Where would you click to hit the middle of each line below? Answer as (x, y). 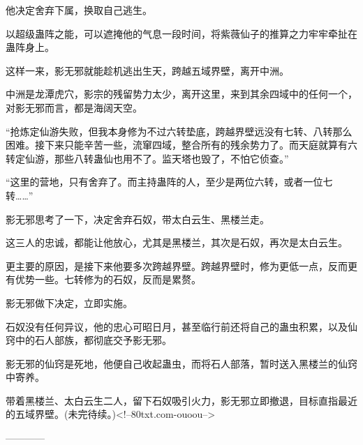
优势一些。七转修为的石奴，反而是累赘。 (108, 279)
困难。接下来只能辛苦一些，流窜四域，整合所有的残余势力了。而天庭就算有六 (181, 145)
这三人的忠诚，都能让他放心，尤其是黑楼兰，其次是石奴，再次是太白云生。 (177, 242)
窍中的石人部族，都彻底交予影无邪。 (89, 340)
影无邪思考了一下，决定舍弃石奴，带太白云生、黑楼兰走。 (138, 219)
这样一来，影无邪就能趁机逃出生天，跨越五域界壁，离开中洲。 (147, 70)
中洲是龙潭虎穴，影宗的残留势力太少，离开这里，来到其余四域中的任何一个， (181, 94)
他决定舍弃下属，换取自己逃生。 (79, 10)
